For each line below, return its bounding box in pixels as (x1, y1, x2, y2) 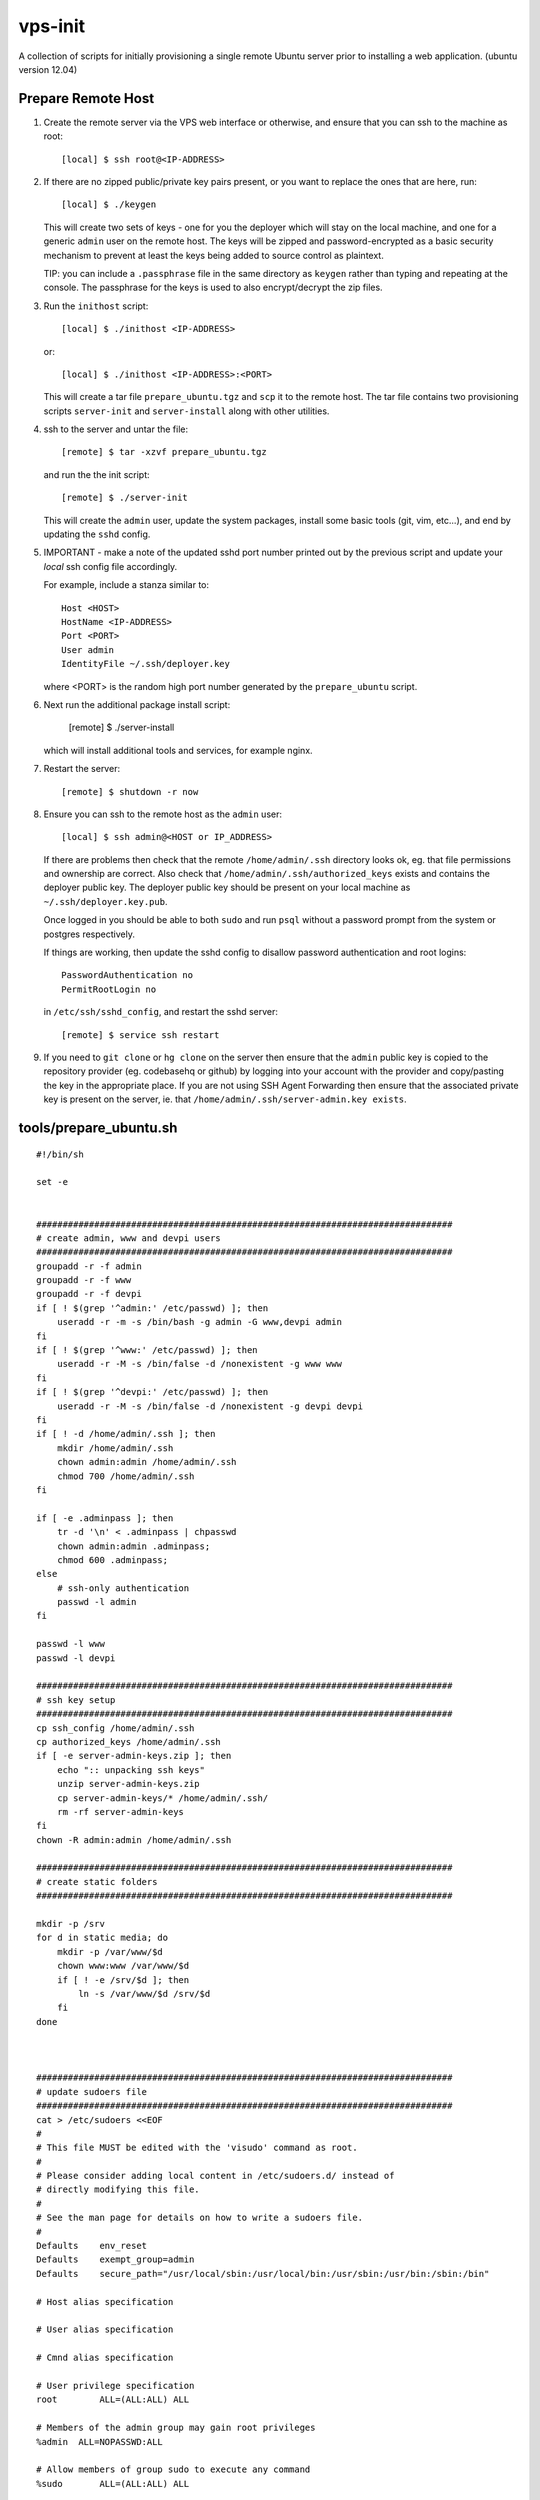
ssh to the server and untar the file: (43, 423, 189, 435)
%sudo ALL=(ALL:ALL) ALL (36, 2478, 190, 2489)
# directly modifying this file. (36, 2184, 200, 2195)
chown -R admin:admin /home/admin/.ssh (36, 1834, 232, 1845)
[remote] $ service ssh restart (61, 1029, 220, 1040)
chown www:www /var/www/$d (56, 1960, 190, 1972)
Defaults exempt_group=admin (36, 2254, 195, 2265)
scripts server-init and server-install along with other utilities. (43, 405, 330, 417)
